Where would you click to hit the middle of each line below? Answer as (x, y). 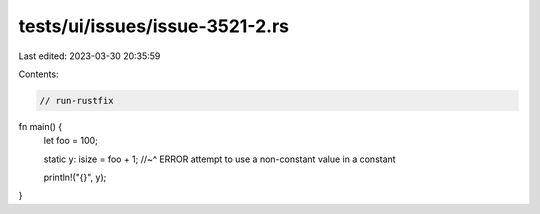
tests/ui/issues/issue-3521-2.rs (154, 26)
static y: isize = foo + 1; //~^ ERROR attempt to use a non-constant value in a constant (219, 159)
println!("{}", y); (75, 177)
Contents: (38, 74)
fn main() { (40, 126)
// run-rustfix (76, 100)
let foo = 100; (71, 141)
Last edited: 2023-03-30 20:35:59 (89, 56)
